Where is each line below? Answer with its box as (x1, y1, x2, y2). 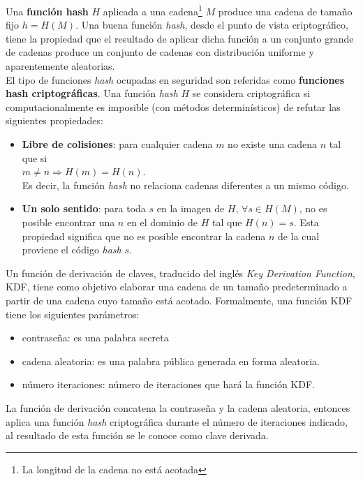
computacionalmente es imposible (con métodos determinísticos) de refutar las (6, 99, 341, 114)
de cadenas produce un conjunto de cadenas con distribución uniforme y (6, 45, 314, 59)
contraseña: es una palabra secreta (22, 330, 169, 345)
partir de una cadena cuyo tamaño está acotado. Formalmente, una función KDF (6, 293, 353, 307)
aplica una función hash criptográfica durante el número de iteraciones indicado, (6, 414, 348, 429)
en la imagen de (156, 201, 225, 216)
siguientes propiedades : (6, 113, 103, 128)
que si (22, 150, 47, 165)
